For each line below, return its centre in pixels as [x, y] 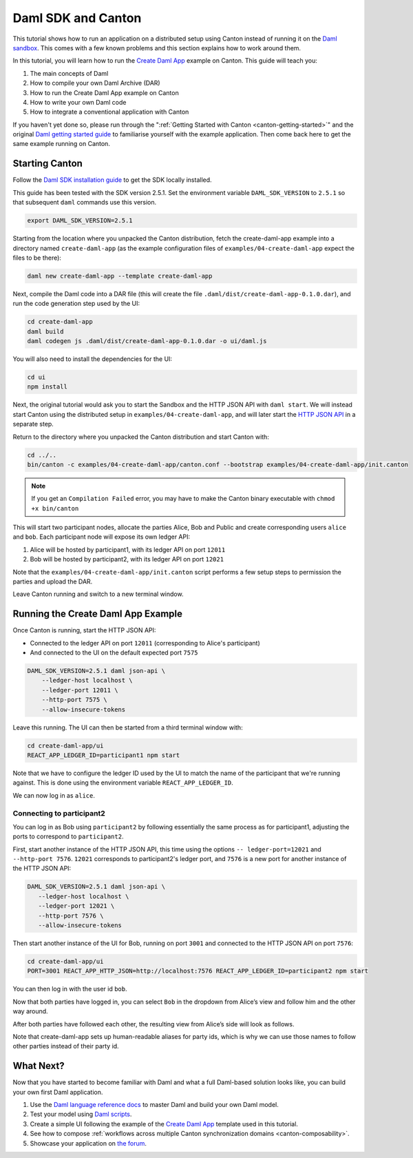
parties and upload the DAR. [53, 581]
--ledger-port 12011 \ [80, 690]
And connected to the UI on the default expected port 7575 [114, 653]
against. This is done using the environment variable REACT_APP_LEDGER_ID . [123, 783]
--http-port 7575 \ [75, 700]
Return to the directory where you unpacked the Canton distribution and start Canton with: [141, 437]
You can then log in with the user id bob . [70, 989]
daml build [45, 331]
